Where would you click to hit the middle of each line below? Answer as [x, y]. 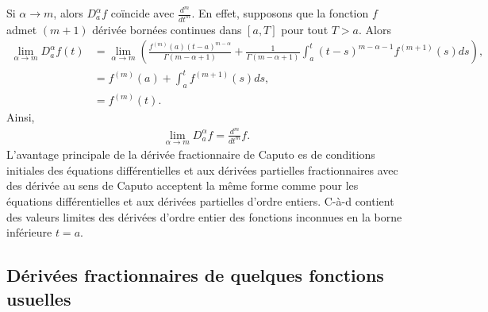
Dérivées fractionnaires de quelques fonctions [195, 275]
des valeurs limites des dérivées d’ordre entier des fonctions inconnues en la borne [204, 216]
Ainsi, [21, 117]
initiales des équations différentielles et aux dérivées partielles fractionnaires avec [202, 169]
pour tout [305, 29]
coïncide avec [142, 13]
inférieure [29, 232]
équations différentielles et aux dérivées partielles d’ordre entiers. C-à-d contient [200, 201]
